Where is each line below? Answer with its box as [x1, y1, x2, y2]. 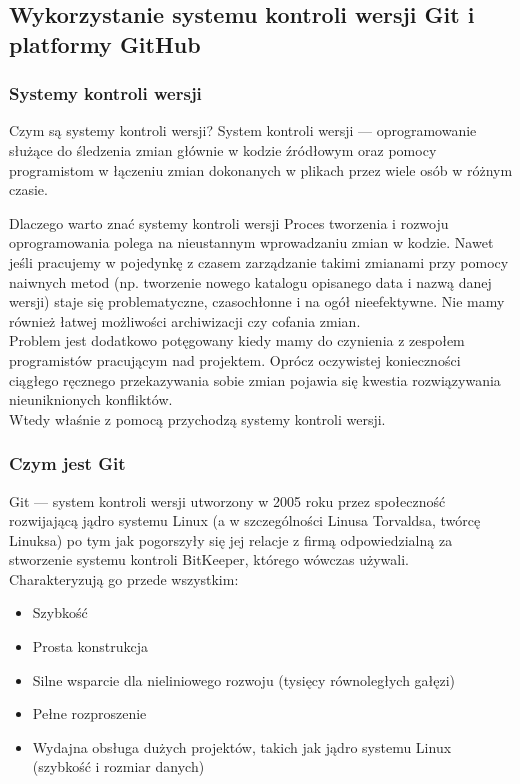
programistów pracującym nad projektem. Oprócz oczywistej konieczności [9, 349, 461, 370]
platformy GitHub [9, 28, 201, 59]
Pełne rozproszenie [32, 703, 147, 724]
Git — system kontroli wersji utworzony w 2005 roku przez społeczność [9, 490, 446, 511]
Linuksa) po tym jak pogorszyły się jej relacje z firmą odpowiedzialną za [9, 529, 453, 550]
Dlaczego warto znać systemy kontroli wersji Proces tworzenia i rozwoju [9, 212, 449, 233]
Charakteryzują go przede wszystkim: [9, 568, 239, 589]
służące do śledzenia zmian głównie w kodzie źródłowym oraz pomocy [9, 139, 437, 160]
